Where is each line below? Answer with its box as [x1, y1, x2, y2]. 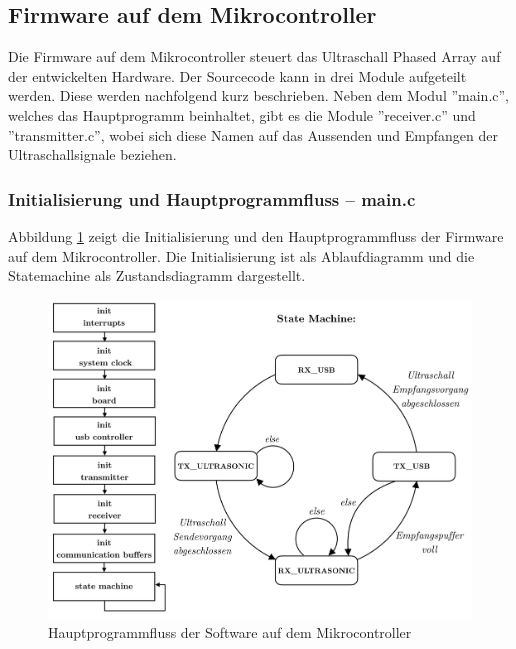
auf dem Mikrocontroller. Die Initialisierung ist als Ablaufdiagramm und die [8, 245, 475, 266]
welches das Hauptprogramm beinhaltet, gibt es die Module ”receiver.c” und [8, 104, 476, 125]
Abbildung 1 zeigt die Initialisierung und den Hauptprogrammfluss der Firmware [8, 225, 504, 246]
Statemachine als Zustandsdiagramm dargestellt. [8, 265, 306, 286]
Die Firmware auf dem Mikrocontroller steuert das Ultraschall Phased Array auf [8, 46, 501, 67]
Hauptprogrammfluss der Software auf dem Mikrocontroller [48, 622, 412, 643]
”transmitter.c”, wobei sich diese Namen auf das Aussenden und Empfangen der [8, 124, 498, 145]
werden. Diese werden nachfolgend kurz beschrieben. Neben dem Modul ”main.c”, [8, 85, 510, 106]
